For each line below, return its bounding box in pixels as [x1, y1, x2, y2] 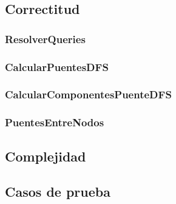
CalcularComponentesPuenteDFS [5, 87, 172, 102]
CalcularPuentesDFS [5, 59, 109, 74]
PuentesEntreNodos [5, 115, 104, 130]
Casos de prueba [5, 182, 110, 201]
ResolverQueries [5, 31, 86, 46]
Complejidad [5, 146, 86, 165]
